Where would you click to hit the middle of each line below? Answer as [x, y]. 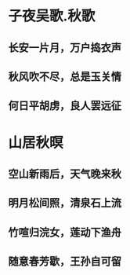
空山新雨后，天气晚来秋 [65, 174]
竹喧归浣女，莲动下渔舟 [65, 232]
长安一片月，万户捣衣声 [65, 48]
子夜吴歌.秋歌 [52, 16]
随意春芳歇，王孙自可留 [65, 261]
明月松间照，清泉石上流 [65, 203]
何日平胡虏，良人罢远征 [65, 106]
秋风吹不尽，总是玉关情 [65, 77]
